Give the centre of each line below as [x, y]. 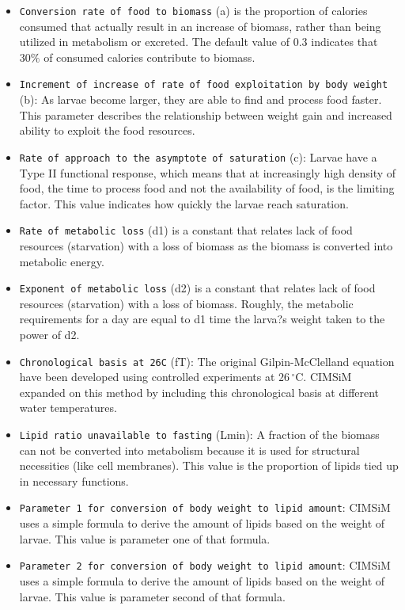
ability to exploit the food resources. [107, 130]
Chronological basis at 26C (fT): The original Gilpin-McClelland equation [207, 361]
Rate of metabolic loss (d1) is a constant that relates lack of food [186, 230]
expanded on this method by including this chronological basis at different [199, 392]
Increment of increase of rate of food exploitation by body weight [204, 85]
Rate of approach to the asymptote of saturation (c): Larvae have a [198, 156]
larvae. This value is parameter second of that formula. [152, 596]
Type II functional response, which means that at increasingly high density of [208, 172]
